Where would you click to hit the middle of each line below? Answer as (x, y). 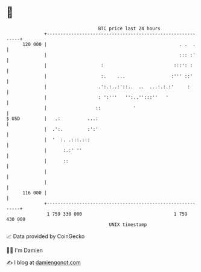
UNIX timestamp (128, 224)
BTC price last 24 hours (129, 28)
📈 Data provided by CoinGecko (46, 236)
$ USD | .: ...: (52, 118)
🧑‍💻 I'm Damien (25, 250)
